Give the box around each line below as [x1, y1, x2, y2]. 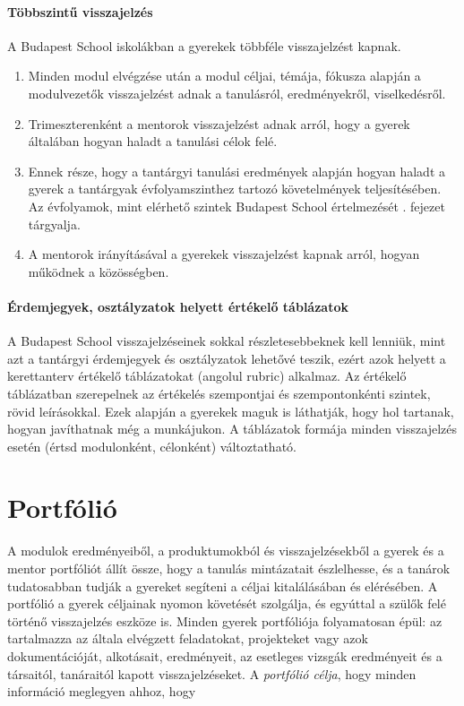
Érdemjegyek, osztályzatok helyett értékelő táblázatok [7, 297, 348, 315]
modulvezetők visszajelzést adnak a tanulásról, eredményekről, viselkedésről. [28, 83, 446, 102]
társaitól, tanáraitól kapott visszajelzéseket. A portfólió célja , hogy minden [7, 664, 417, 683]
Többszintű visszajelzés [7, 2, 153, 21]
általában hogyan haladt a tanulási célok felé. [28, 132, 278, 151]
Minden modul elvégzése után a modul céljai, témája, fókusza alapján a [28, 66, 421, 85]
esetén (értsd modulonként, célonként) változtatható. [7, 436, 296, 455]
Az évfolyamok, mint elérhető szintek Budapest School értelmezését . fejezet [28, 196, 445, 215]
